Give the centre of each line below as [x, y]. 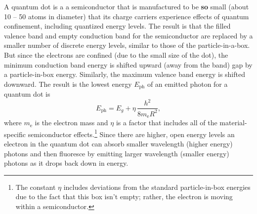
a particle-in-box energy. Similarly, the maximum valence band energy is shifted [125, 74]
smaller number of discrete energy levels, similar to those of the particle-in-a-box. [127, 45]
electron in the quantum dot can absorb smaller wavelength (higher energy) [118, 143]
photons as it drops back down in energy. [66, 163]
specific [15, 134]
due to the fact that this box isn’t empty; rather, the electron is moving [124, 196]
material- [233, 123]
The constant [36, 187]
